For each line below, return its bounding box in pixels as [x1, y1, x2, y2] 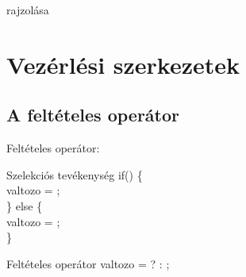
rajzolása [6, 2, 49, 17]
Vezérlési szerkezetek [6, 48, 240, 80]
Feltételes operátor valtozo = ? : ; [6, 255, 170, 271]
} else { [6, 197, 43, 214]
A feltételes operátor [6, 102, 180, 127]
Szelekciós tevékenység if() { [6, 166, 143, 183]
